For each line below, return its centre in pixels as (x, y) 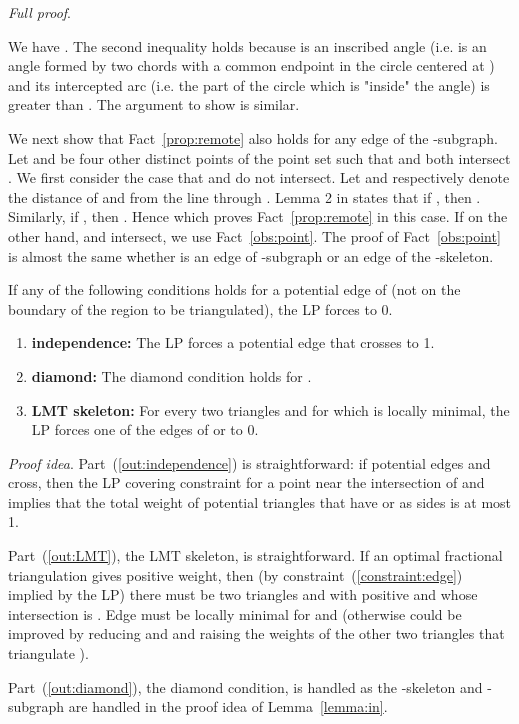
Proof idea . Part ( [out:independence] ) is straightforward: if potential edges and (249, 462)
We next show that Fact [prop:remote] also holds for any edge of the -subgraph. (253, 137)
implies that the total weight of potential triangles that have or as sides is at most (260, 501)
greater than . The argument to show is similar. (154, 104)
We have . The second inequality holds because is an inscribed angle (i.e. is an (247, 45)
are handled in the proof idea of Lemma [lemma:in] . (228, 706)
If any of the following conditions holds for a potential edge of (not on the (234, 289)
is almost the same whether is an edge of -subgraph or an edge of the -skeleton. (251, 255)
